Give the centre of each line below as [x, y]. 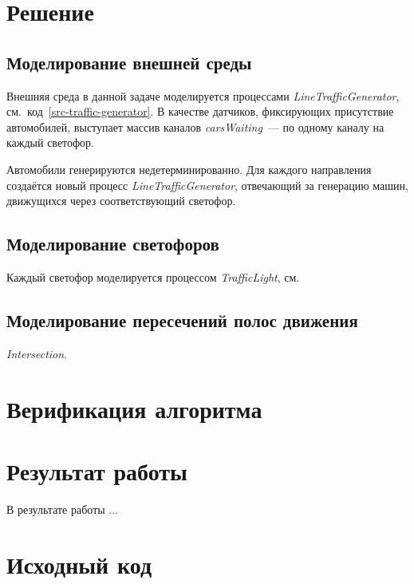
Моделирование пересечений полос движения [182, 320]
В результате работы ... [62, 509]
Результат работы [97, 470]
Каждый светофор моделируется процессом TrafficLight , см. [153, 276]
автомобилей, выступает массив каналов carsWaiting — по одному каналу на [195, 126]
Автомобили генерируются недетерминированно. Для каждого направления [189, 169]
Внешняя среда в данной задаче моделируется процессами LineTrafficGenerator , [203, 95]
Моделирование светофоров [113, 244]
